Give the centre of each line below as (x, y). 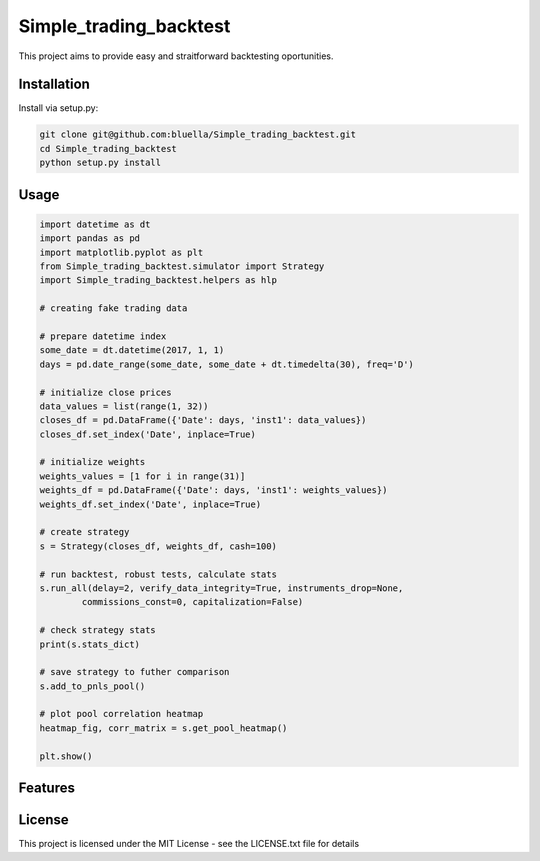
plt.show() (66, 756)
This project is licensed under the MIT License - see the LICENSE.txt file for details (189, 844)
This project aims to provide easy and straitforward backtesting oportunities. (176, 56)
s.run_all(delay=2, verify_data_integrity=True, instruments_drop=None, (221, 588)
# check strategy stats (98, 630)
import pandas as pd (89, 238)
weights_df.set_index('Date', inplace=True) (150, 504)
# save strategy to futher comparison (134, 672)
